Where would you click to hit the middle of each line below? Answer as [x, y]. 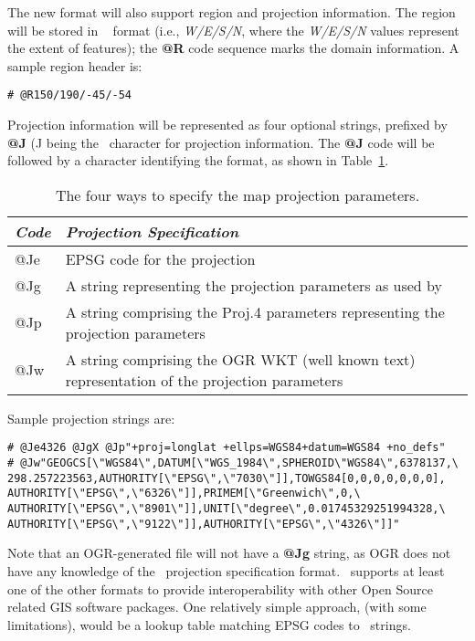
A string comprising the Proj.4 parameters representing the [255, 311]
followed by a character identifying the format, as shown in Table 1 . [198, 160]
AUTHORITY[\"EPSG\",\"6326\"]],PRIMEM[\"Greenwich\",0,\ [184, 494]
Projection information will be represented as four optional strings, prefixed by [227, 125]
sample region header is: [75, 65]
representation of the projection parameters [204, 380]
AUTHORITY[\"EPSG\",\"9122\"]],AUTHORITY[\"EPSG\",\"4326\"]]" [204, 524]
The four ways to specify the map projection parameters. [237, 194]
